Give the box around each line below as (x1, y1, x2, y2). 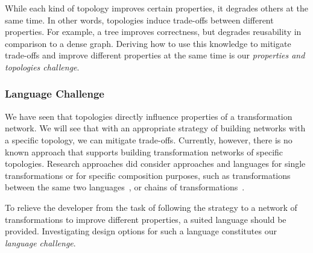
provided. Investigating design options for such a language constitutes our (5, 225, 277, 237)
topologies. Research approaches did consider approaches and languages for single (5, 157, 306, 170)
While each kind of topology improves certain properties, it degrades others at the (5, 2, 308, 14)
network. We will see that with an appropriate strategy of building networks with (5, 122, 306, 134)
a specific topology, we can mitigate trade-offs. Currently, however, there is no (5, 133, 292, 146)
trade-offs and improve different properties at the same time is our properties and (5, 49, 305, 61)
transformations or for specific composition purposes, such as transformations (5, 169, 291, 181)
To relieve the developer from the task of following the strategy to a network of (5, 201, 297, 213)
